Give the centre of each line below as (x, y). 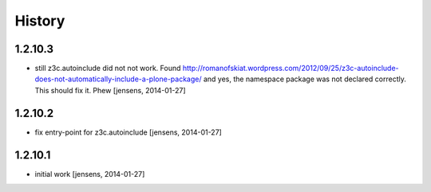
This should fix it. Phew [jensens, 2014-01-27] (111, 90)
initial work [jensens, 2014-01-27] (90, 174)
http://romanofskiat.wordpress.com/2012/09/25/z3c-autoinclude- (291, 69)
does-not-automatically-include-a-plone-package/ (118, 79)
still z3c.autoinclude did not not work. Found (108, 69)
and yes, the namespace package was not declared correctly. (304, 79)
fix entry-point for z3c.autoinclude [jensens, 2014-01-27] (129, 132)
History (40, 21)
